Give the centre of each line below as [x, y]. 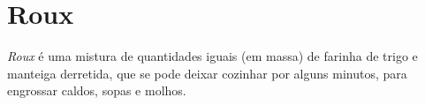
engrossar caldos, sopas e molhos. [97, 90]
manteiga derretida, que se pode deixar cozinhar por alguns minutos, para [207, 73]
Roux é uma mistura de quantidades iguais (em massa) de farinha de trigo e [212, 56]
